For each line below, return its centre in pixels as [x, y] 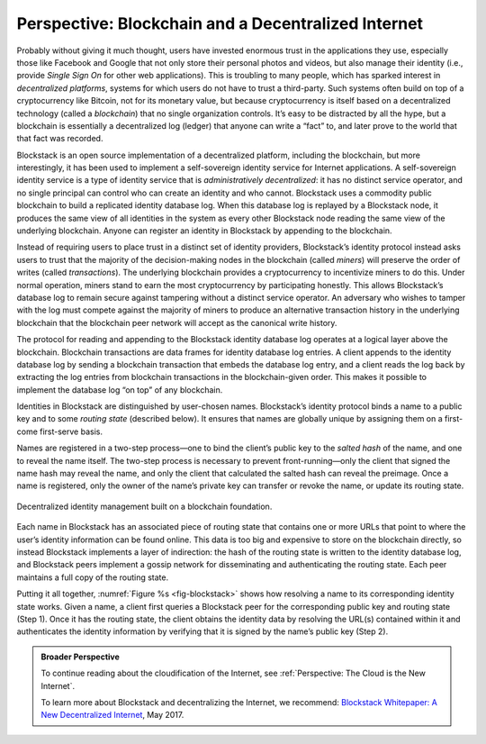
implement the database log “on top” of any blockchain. [120, 390]
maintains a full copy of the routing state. [93, 577]
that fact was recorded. [60, 139]
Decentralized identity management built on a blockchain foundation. [144, 506]
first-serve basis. [71, 431]
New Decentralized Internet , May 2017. [112, 715]
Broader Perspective [81, 657]
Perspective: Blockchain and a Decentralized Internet [220, 23]
